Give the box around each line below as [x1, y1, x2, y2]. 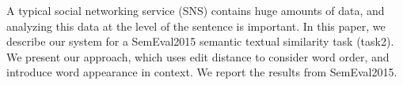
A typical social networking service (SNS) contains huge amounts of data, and [6, 2, 385, 18]
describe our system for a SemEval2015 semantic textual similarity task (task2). [6, 33, 394, 50]
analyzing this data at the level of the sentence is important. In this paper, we [6, 17, 386, 34]
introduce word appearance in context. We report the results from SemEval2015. [6, 64, 397, 80]
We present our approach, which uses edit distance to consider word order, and [6, 48, 390, 65]
